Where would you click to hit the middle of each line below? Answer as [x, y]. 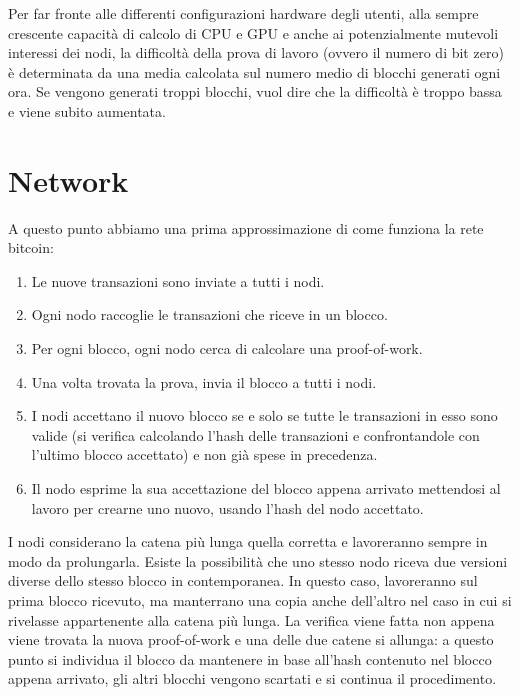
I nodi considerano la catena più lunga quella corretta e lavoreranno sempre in [248, 541]
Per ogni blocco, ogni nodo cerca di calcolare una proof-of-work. [227, 348]
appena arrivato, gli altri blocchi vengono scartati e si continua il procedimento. [252, 678]
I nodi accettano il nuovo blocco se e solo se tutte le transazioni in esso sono [264, 415]
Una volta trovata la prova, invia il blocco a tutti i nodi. [204, 381]
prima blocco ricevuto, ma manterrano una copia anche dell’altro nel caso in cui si [260, 600]
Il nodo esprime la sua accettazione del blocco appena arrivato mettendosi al [266, 488]
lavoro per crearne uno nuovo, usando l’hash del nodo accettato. [227, 507]
